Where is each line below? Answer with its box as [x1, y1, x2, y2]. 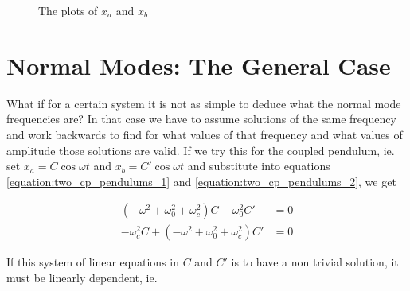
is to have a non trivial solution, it [231, 254, 399, 270]
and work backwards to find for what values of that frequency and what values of [6, 126, 403, 142]
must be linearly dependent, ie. [6, 269, 158, 285]
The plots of [38, 2, 98, 18]
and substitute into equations [187, 157, 330, 174]
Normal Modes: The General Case [6, 48, 391, 81]
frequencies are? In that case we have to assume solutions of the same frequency [6, 111, 396, 127]
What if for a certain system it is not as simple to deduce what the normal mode [6, 95, 401, 111]
